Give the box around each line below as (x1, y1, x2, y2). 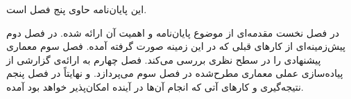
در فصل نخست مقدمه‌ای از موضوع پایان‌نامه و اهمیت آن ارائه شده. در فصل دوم (6, 25, 339, 39)
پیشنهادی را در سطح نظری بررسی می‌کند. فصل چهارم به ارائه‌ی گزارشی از (6, 52, 321, 66)
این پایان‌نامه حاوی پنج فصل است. (6, 2, 147, 16)
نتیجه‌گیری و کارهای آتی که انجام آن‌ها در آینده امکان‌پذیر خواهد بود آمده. (6, 79, 304, 93)
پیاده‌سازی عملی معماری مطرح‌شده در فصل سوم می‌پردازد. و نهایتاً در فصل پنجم (6, 66, 343, 80)
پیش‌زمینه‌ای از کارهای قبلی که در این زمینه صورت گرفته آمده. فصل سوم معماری (6, 39, 345, 53)
